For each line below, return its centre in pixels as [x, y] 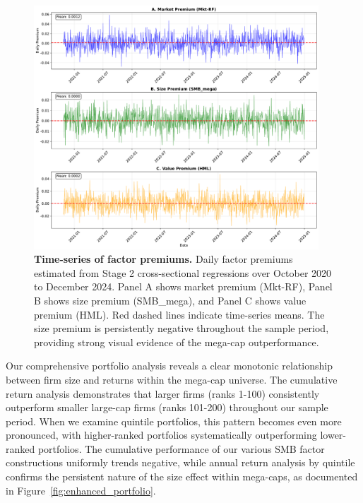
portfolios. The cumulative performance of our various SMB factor [181, 448]
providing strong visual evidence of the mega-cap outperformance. [177, 342]
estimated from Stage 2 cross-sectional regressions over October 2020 [183, 272]
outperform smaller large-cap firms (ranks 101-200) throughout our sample [167, 407]
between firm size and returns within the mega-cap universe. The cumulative [172, 379]
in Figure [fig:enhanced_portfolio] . [81, 490]
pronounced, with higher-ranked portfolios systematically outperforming [161, 435]
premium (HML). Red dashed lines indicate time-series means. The [179, 314]
